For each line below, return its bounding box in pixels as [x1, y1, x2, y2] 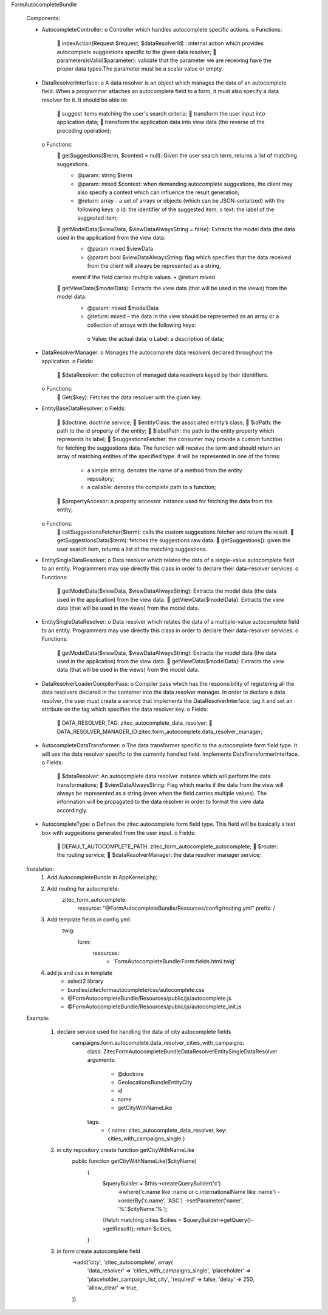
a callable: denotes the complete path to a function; [87, 484, 216, 491]
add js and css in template [47, 969, 112, 976]
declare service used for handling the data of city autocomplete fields [56, 1028, 231, 1036]
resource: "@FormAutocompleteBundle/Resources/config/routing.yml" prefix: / [77, 904, 276, 912]
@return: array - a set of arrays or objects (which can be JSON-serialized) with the [77, 197, 285, 204]
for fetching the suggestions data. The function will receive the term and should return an [56, 444, 281, 452]
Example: [26, 1014, 50, 1022]
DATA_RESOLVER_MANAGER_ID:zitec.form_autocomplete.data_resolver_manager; [56, 728, 263, 735]
